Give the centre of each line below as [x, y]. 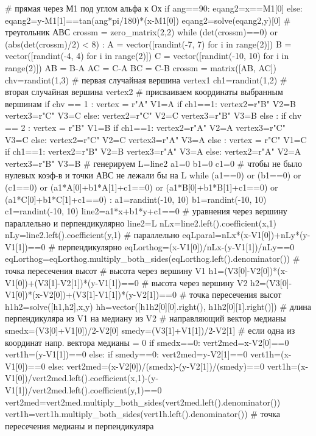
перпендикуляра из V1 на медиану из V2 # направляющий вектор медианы [146, 318]
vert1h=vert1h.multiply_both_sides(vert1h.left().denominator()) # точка [143, 414]
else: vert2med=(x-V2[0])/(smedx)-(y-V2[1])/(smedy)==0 [156, 366]
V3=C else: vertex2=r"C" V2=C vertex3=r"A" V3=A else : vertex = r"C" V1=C [156, 139]
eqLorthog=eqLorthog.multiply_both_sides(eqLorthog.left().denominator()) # [153, 258]
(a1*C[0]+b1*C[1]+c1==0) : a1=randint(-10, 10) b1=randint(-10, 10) [136, 199]
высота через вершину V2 [199, 282]
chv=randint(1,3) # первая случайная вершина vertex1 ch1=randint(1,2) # [146, 79]
